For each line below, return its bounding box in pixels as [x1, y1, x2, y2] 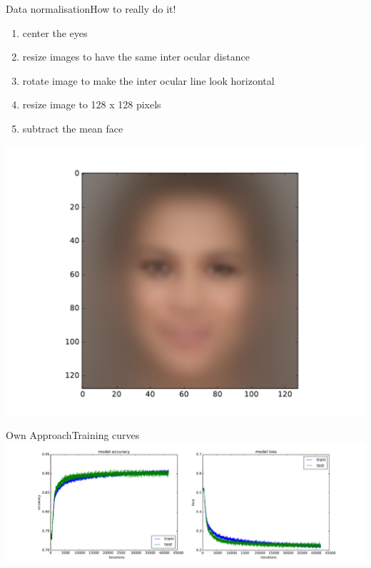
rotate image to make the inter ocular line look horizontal [22, 73, 275, 88]
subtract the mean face [22, 120, 123, 135]
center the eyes [22, 25, 88, 40]
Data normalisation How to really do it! [6, 1, 176, 16]
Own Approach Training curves [6, 428, 140, 443]
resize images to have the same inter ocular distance [22, 49, 250, 64]
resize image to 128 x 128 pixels [22, 97, 161, 112]
